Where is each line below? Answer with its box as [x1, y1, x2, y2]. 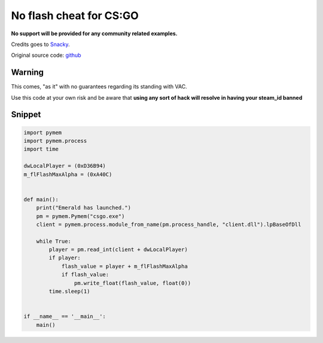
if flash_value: [61, 271, 109, 278]
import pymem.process [23, 137, 87, 145]
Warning [11, 68, 44, 78]
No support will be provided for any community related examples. [11, 30, 178, 37]
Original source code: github [11, 51, 81, 59]
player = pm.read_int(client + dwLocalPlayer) [48, 246, 188, 253]
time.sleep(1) [48, 288, 90, 295]
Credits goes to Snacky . [11, 41, 70, 48]
